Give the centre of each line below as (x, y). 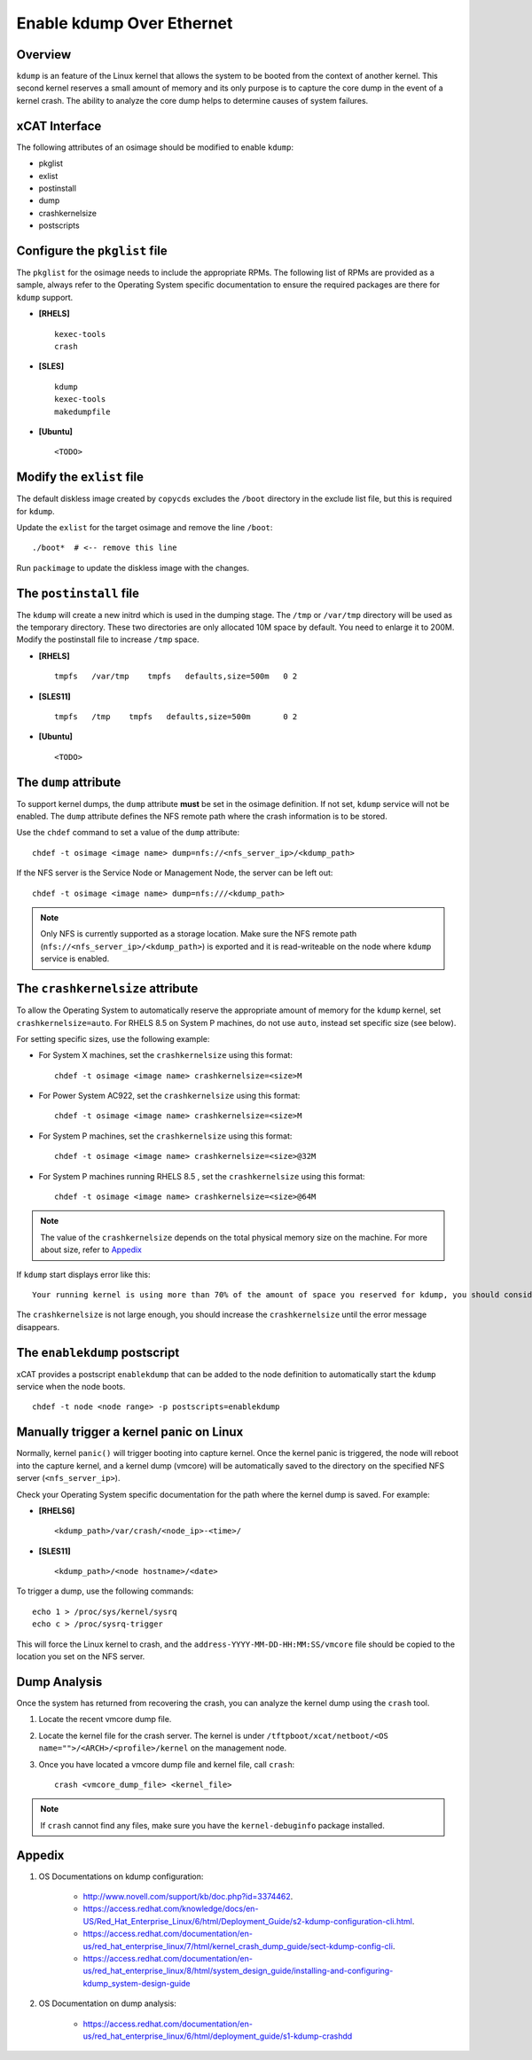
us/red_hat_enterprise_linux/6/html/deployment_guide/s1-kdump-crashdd (218, 2036)
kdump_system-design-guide (137, 1983)
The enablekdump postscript (98, 1352)
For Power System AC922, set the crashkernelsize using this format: (169, 1096)
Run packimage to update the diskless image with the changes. (133, 568)
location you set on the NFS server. (81, 1657)
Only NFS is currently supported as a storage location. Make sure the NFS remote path (199, 934)
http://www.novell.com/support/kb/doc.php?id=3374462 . (188, 1896)
